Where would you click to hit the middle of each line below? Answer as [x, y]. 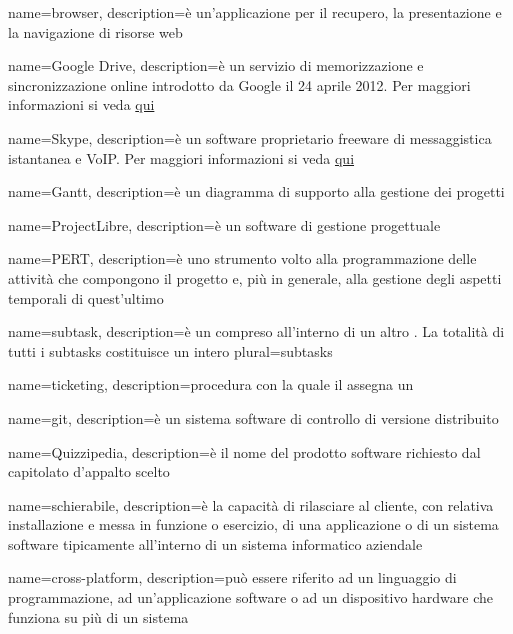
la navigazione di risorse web [95, 31]
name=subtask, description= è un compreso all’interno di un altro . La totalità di [256, 331]
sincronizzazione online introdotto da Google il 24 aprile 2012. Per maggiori [239, 84]
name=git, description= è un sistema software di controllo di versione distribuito [253, 417]
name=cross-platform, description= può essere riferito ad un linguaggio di [232, 577]
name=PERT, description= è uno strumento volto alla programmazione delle [242, 258]
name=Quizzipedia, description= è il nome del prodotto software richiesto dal [244, 451]
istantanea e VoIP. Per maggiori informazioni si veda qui [181, 157]
